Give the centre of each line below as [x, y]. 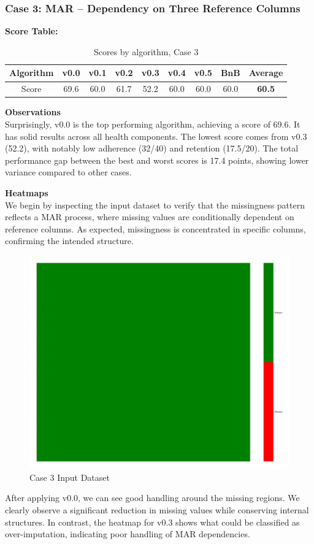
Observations [33, 112]
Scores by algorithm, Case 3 [146, 51]
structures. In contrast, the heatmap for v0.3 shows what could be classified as [152, 522]
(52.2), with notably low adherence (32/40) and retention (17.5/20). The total [152, 148]
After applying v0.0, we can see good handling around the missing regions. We [152, 498]
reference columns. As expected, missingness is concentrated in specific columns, [155, 228]
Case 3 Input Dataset [70, 477]
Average [266, 73]
